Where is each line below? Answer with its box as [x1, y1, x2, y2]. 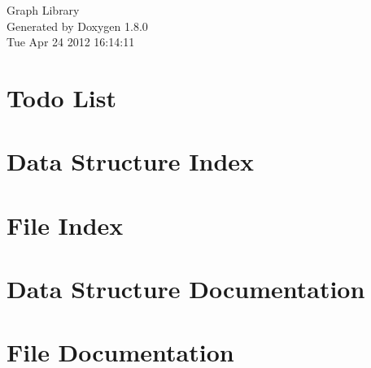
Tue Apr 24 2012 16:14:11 [7, 33, 135, 50]
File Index [7, 208, 124, 241]
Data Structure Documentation [7, 272, 365, 305]
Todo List [7, 80, 116, 114]
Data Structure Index [7, 145, 255, 178]
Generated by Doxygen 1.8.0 [7, 17, 148, 34]
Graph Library [7, 2, 80, 18]
